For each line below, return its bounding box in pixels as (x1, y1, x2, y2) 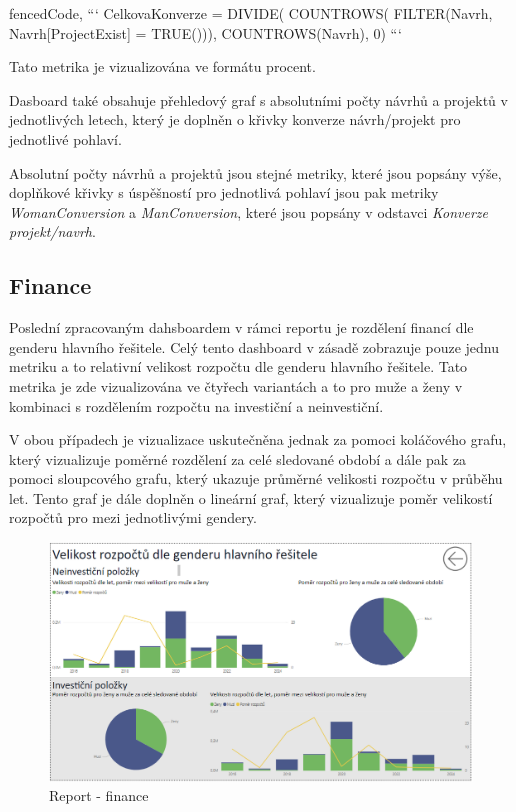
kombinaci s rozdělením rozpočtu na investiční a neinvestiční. (9, 395, 384, 416)
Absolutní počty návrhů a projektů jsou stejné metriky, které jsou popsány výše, (9, 162, 502, 183)
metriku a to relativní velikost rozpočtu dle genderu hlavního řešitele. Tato (9, 356, 468, 377)
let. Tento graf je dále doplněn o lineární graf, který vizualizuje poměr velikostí (9, 487, 493, 508)
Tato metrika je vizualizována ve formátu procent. (9, 56, 316, 77)
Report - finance (49, 785, 149, 806)
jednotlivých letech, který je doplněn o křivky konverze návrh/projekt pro (9, 109, 461, 130)
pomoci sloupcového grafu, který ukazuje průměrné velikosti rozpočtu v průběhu (9, 468, 503, 489)
